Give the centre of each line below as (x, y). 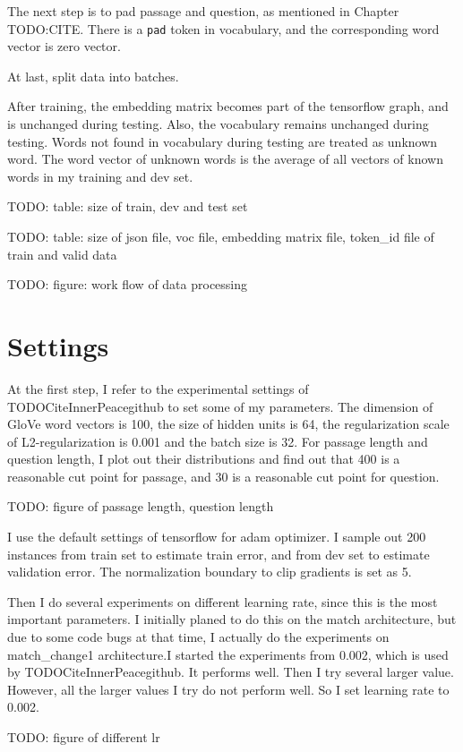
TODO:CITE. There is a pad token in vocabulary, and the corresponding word (223, 28)
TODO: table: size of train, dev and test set (128, 206)
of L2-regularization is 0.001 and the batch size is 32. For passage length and (218, 441)
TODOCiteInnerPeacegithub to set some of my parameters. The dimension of (220, 406)
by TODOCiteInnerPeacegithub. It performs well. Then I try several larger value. (231, 672)
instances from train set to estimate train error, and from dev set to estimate (219, 554)
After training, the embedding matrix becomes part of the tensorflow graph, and (228, 106)
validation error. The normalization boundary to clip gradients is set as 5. (210, 572)
